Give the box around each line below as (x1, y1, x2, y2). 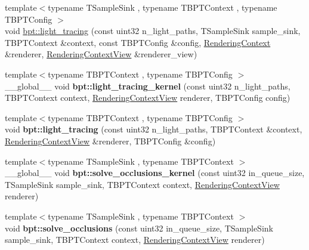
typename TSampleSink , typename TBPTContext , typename (48, 1, 277, 13)
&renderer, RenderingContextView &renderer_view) (5, 48, 197, 60)
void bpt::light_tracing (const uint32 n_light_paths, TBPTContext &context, (5, 123, 302, 135)
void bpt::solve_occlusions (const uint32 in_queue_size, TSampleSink (5, 221, 273, 234)
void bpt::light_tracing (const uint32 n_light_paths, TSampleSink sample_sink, (5, 24, 301, 37)
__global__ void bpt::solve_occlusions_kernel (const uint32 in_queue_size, (5, 166, 305, 179)
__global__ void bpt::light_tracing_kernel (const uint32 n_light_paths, (5, 79, 291, 92)
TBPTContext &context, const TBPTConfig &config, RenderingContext (5, 36, 271, 48)
